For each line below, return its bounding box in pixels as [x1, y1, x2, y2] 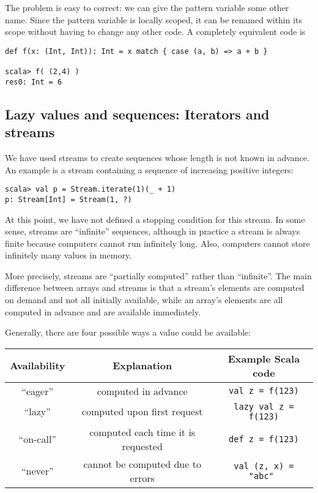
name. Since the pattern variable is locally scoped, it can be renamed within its [5, 13, 303, 26]
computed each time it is [89, 424, 196, 439]
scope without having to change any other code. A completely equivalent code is [5, 25, 306, 38]
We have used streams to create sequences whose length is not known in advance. [5, 151, 309, 164]
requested [122, 438, 163, 453]
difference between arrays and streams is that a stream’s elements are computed [5, 281, 305, 294]
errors [130, 470, 155, 485]
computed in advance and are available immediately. [5, 305, 201, 318]
